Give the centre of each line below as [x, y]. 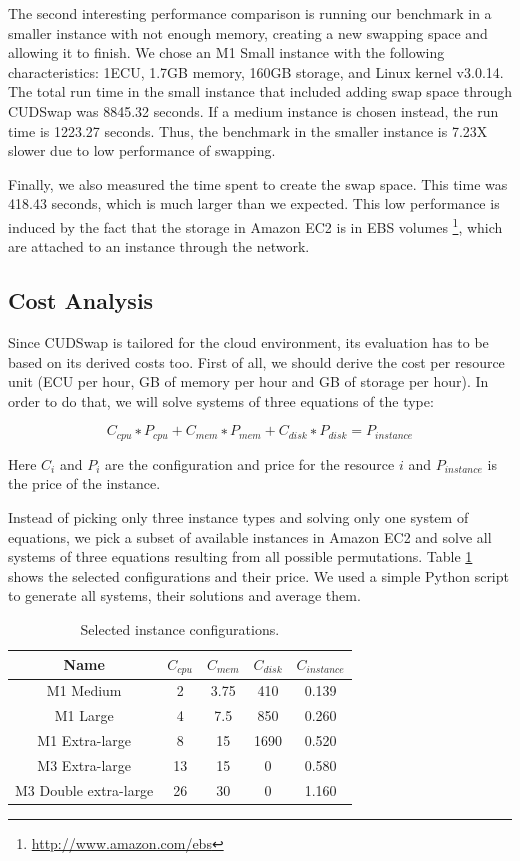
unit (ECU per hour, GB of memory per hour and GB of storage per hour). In [248, 381]
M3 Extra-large [84, 764]
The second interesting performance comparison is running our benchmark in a [250, 13]
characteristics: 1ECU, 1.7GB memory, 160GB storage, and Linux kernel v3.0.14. [256, 71]
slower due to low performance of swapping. [142, 150]
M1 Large [84, 715]
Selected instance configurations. [180, 628]
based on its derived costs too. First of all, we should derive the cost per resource [256, 361]
